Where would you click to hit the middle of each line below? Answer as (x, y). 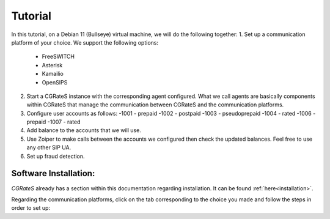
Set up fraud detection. (56, 156)
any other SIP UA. (49, 147)
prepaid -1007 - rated (53, 122)
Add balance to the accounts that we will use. (84, 130)
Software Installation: (53, 173)
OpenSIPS (55, 82)
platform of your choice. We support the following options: (85, 42)
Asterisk (52, 65)
